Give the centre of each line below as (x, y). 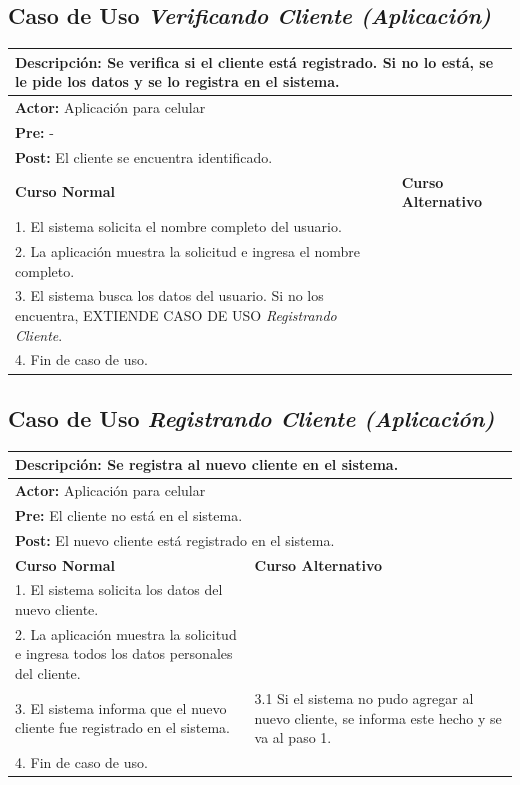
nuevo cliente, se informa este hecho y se (378, 717)
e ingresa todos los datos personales (124, 653)
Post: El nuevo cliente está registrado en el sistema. (175, 539)
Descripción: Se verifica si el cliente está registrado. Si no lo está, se (254, 61)
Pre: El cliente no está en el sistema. (129, 514)
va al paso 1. (293, 737)
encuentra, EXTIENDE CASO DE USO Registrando (176, 314)
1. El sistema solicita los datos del (119, 589)
